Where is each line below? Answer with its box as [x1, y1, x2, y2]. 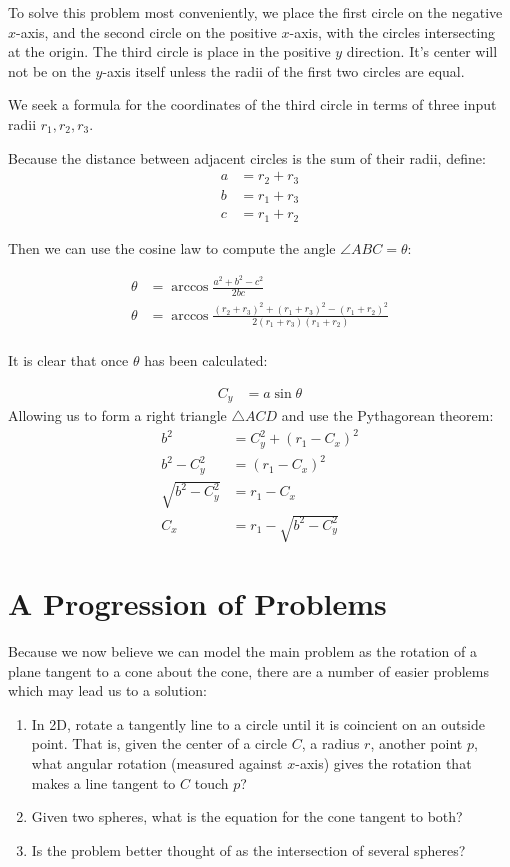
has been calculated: [144, 350, 268, 371]
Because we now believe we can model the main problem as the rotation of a [8, 641, 477, 662]
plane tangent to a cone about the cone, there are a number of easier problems [8, 660, 489, 681]
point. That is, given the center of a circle [31, 733, 288, 754]
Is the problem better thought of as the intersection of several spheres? [31, 839, 466, 860]
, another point [370, 733, 463, 754]
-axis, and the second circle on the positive [16, 21, 277, 42]
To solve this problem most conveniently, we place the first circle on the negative [8, 2, 503, 22]
